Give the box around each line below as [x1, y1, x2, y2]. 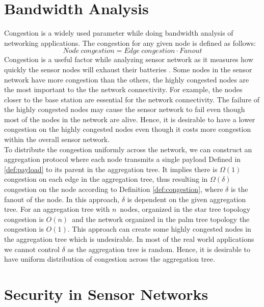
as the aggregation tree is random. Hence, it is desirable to [67, 243, 251, 254]
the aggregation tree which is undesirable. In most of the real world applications [4, 234, 254, 244]
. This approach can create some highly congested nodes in [67, 224, 251, 234]
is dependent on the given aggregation [127, 193, 246, 204]
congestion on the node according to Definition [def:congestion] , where [4, 184, 223, 194]
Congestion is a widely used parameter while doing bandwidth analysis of [4, 27, 233, 38]
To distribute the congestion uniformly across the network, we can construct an [4, 144, 252, 154]
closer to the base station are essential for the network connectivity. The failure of [4, 94, 260, 104]
